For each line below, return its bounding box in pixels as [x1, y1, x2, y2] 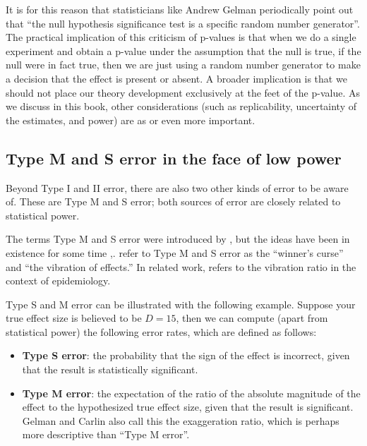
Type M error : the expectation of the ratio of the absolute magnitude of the [22, 385, 361, 400]
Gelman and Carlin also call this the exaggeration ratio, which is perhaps [22, 413, 339, 428]
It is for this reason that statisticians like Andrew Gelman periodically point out [6, 2, 354, 16]
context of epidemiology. [6, 273, 111, 288]
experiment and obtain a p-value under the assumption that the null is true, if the [6, 43, 361, 58]
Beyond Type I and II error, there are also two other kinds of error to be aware [6, 180, 349, 195]
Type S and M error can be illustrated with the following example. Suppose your [6, 296, 356, 311]
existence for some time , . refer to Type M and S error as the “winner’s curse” [6, 245, 344, 260]
